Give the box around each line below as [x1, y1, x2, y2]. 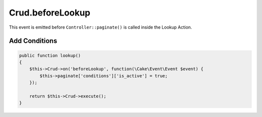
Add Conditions [9, 37, 58, 45]
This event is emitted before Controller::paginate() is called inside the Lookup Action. [9, 24, 192, 30]
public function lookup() [19, 52, 81, 58]
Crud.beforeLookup [9, 7, 91, 18]
